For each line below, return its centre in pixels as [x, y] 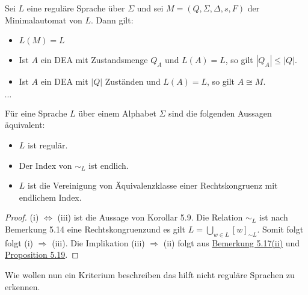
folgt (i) [19, 242]
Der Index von [45, 165]
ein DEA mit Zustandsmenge [94, 60]
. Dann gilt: [112, 20]
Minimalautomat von [44, 20]
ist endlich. [109, 165]
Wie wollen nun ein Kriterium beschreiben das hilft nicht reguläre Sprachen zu [150, 274]
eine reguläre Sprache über [76, 8]
